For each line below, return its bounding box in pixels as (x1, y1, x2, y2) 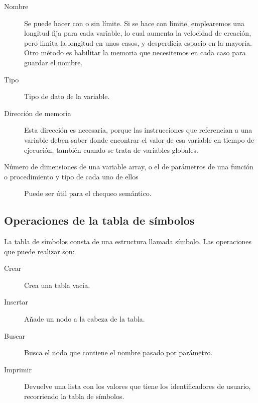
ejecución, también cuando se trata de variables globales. (24, 144, 198, 155)
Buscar (4, 330, 25, 341)
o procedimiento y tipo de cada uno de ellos (4, 171, 139, 181)
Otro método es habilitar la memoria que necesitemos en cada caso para (24, 47, 246, 58)
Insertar (4, 296, 28, 307)
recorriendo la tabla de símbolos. (24, 391, 124, 401)
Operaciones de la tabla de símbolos (4, 213, 195, 228)
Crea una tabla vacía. (24, 279, 90, 290)
